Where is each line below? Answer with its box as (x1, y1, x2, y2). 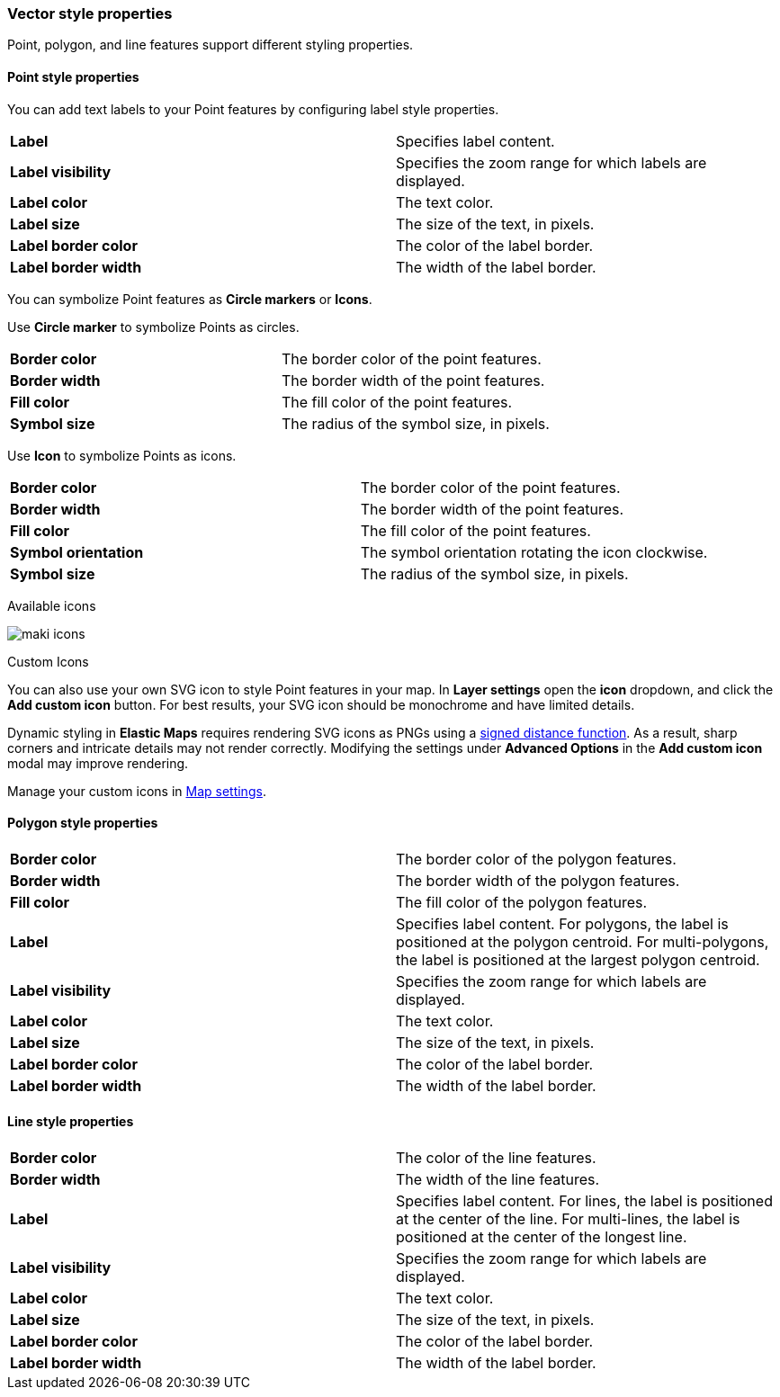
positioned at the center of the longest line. (396, 1228, 687, 1247)
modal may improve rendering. (7, 755, 189, 771)
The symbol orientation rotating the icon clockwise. (360, 542, 708, 561)
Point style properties (7, 68, 139, 85)
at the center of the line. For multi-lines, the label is (396, 1210, 740, 1229)
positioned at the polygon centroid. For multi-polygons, (396, 932, 769, 951)
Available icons (7, 597, 96, 613)
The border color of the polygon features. (396, 849, 677, 868)
